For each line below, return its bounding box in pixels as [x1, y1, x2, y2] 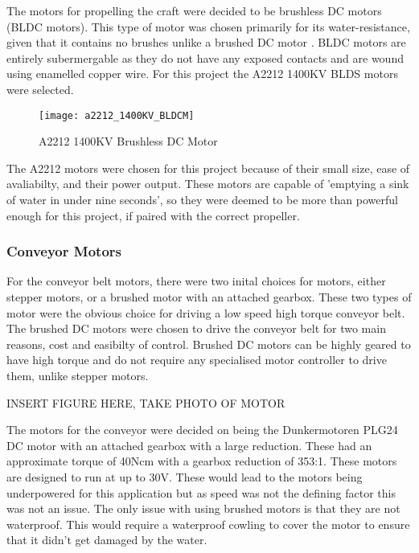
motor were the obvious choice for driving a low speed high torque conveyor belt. [6, 304, 405, 321]
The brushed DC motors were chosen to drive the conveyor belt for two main [6, 320, 386, 337]
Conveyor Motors [6, 241, 121, 261]
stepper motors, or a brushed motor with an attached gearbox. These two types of [6, 289, 412, 305]
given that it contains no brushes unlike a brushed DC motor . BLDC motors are [6, 34, 406, 51]
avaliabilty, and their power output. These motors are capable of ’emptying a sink [6, 175, 409, 192]
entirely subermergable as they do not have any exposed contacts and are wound [6, 49, 404, 66]
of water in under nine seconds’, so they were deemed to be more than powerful [6, 191, 398, 207]
